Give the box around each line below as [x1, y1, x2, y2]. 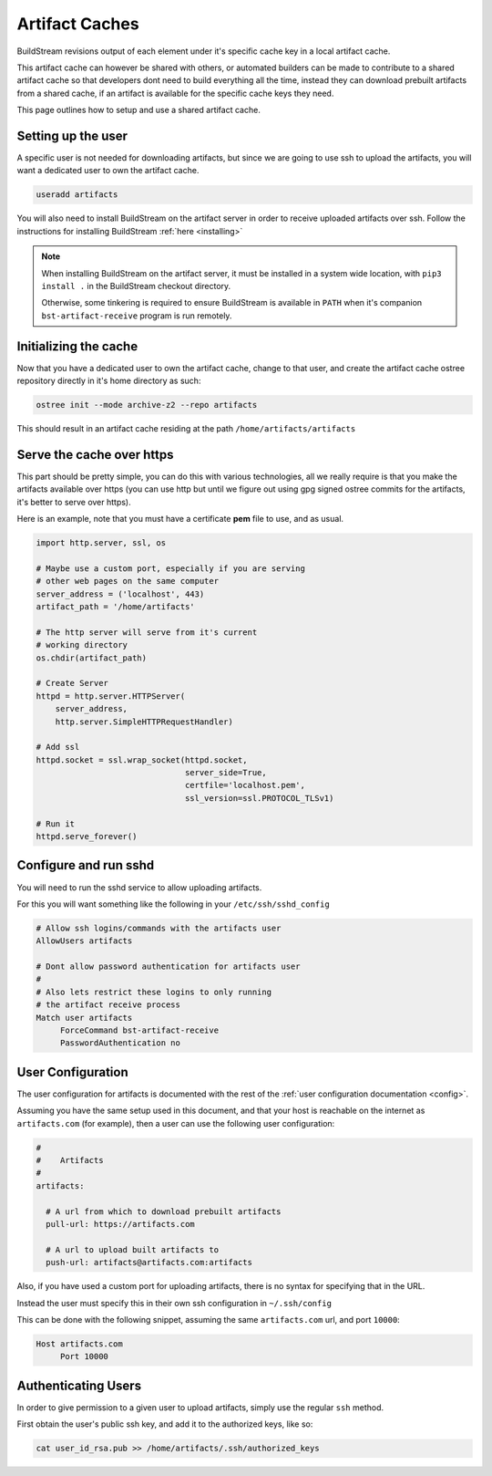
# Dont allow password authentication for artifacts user [36, 961, 301, 972]
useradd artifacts [36, 190, 118, 200]
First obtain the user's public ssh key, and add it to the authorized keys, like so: [16, 1419, 313, 1429]
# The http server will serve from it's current [36, 627, 258, 638]
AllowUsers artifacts [36, 936, 133, 946]
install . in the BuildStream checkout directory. [41, 280, 231, 291]
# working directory [36, 639, 128, 650]
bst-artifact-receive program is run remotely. [41, 310, 232, 321]
